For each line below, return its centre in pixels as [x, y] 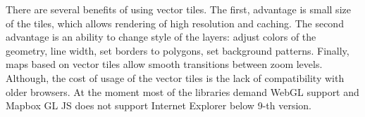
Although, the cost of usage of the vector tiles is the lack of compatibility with [175, 77]
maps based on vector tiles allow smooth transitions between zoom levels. [164, 64]
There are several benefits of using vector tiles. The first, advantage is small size [178, 9]
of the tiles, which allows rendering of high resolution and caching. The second [175, 23]
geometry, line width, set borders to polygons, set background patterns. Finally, [178, 50]
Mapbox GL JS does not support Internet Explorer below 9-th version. [159, 105]
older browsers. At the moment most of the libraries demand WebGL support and [182, 91]
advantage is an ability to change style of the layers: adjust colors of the [161, 37]
